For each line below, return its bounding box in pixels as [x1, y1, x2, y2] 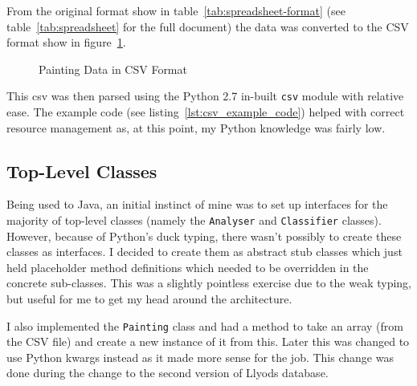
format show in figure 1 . [6, 34, 126, 51]
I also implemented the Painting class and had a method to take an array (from [6, 317, 403, 334]
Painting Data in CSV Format [39, 60, 187, 77]
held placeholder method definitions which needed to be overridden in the [6, 258, 369, 275]
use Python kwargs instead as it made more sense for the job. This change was [6, 348, 394, 365]
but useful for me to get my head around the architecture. [6, 291, 292, 307]
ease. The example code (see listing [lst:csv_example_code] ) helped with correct [6, 104, 405, 120]
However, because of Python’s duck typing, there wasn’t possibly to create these [6, 227, 402, 244]
